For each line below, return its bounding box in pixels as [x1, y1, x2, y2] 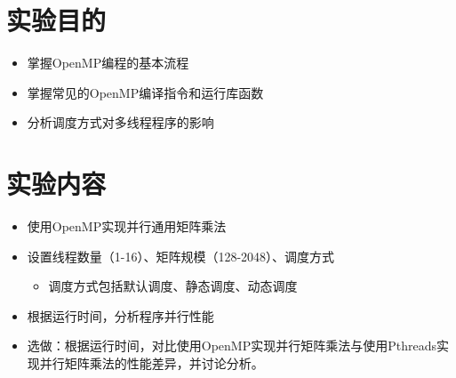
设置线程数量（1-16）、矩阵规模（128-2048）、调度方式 [27, 246, 335, 265]
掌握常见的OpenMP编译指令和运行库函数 [27, 83, 264, 101]
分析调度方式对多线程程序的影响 [27, 113, 214, 132]
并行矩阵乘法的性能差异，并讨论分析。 [39, 354, 264, 372]
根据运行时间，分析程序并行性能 [27, 306, 214, 325]
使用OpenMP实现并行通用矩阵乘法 [27, 217, 227, 236]
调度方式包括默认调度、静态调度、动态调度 [48, 277, 298, 295]
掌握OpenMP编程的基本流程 [27, 53, 189, 72]
